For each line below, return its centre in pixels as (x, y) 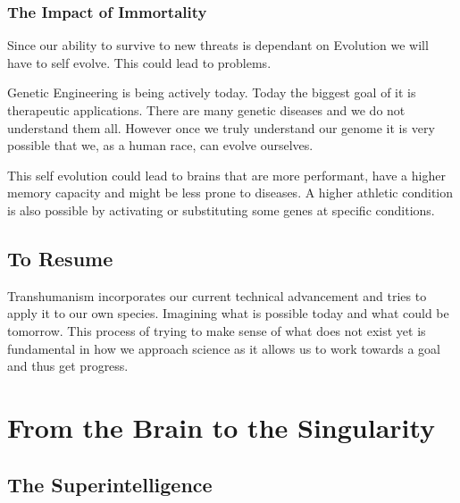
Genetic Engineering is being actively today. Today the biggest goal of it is (212, 92)
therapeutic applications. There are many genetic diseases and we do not (206, 110)
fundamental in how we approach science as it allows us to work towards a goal (224, 348)
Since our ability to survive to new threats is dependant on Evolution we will (218, 45)
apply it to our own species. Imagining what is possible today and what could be (228, 313)
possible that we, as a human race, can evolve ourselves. (160, 145)
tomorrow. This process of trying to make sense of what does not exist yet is (217, 330)
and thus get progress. (68, 366)
